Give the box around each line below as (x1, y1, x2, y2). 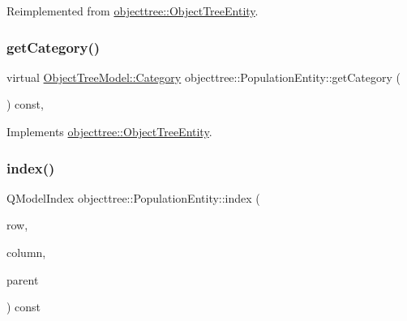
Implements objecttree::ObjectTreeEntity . (6, 123, 212, 139)
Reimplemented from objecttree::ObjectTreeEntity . (6, 2, 259, 19)
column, (6, 244, 46, 260)
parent (6, 271, 39, 288)
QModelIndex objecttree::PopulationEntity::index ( (6, 189, 260, 206)
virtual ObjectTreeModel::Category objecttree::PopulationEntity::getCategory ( (6, 68, 401, 85)
